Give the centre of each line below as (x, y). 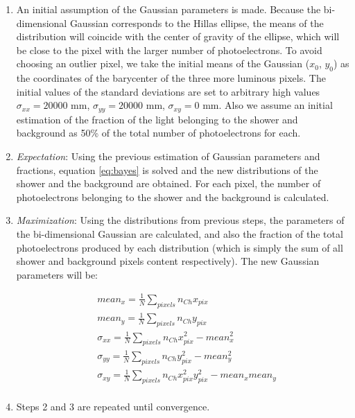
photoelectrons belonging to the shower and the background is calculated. (173, 197)
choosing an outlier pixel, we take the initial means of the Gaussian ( (163, 63)
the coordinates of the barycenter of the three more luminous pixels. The (171, 78)
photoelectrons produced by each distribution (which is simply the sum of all (180, 247)
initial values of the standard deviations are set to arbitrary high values (168, 91)
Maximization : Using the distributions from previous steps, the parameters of (180, 220)
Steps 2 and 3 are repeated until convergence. (113, 407)
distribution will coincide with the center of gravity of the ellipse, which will (178, 36)
